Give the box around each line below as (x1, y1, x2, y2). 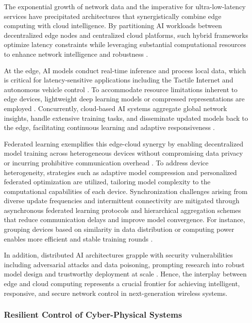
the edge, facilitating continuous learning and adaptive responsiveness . (4, 122, 215, 132)
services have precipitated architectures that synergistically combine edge (4, 11, 221, 21)
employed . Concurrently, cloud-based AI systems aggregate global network (4, 103, 227, 113)
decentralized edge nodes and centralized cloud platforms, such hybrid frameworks (4, 30, 248, 40)
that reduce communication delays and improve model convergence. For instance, (4, 214, 245, 225)
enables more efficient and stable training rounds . (4, 233, 153, 243)
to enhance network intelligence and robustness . (4, 48, 148, 59)
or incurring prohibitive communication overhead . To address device (4, 157, 209, 167)
